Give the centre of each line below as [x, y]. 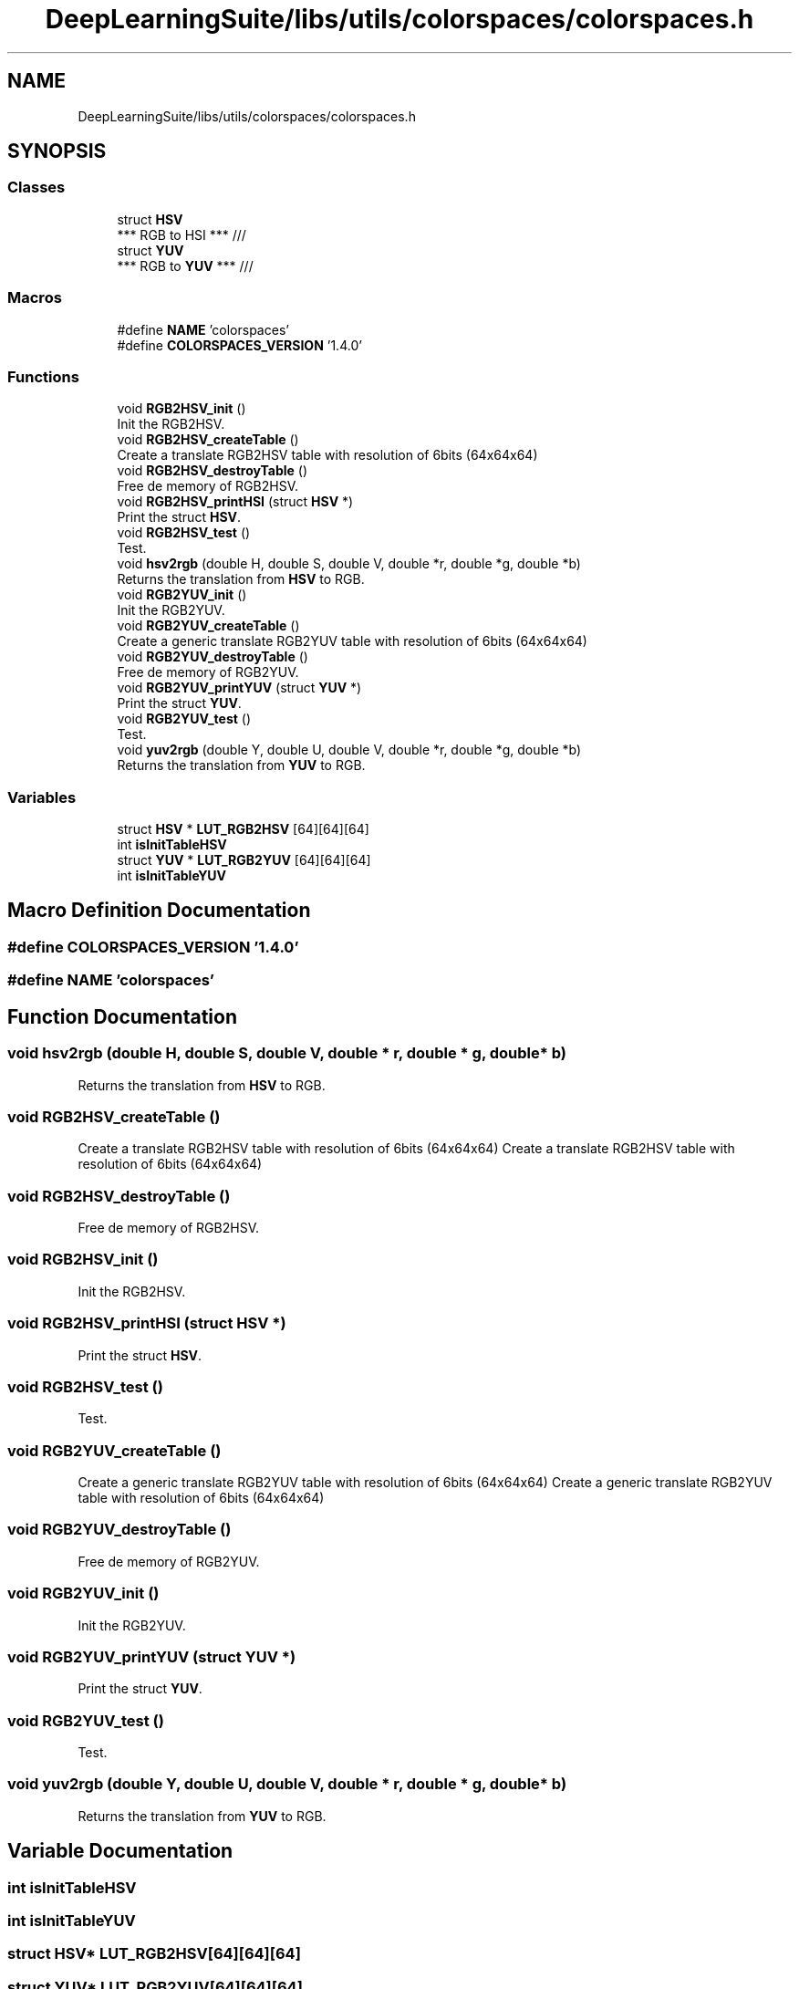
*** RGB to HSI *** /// [182, 234]
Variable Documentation [120, 1851]
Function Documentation [122, 1016]
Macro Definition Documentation [159, 911]
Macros [35, 298]
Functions [43, 376]
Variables [42, 797]
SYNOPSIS [57, 151]
